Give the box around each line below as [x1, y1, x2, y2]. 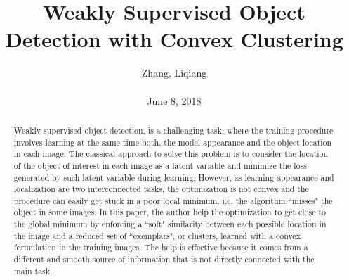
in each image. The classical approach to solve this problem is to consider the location [13, 148, 329, 160]
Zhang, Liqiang [141, 65, 207, 80]
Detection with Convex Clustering [5, 25, 343, 53]
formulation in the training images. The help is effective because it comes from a [13, 241, 308, 253]
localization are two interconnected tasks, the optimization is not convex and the [13, 183, 309, 195]
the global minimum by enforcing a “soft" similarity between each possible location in [13, 218, 327, 230]
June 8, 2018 [147, 93, 202, 108]
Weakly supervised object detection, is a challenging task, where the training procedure [13, 124, 334, 136]
